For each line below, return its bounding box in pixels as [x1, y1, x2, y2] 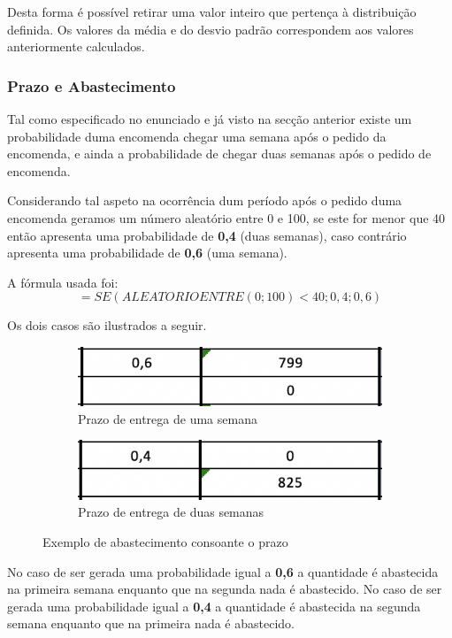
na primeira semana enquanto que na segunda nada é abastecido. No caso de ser [7, 580, 442, 598]
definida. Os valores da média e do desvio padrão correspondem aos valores [7, 19, 414, 38]
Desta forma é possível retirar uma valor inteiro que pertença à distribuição [7, 3, 417, 20]
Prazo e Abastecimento [7, 74, 176, 96]
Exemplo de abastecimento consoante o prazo [42, 533, 288, 551]
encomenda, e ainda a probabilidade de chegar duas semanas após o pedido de [7, 144, 432, 163]
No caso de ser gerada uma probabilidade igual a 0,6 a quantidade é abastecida [7, 562, 439, 580]
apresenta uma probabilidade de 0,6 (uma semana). [7, 243, 287, 262]
